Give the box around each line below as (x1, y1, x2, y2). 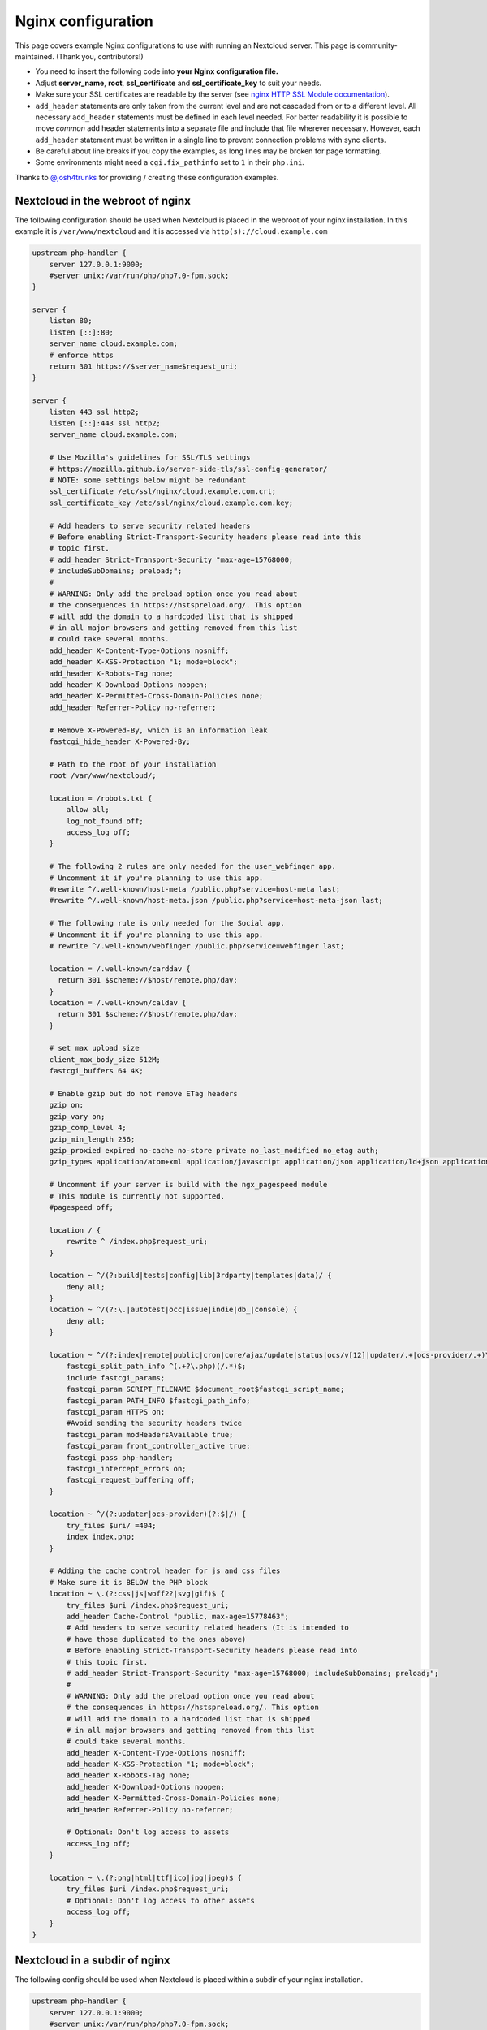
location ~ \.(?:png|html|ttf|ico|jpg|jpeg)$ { (49, 1872, 243, 1882)
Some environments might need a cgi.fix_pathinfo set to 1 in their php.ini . (35, 158, 304, 167)
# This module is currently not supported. (49, 1191, 225, 1201)
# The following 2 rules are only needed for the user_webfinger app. (49, 862, 337, 871)
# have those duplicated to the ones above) (66, 1635, 247, 1643)
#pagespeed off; (49, 1203, 114, 1212)
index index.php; (66, 1532, 136, 1542)
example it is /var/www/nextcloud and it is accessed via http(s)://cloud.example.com (15, 227, 328, 236)
